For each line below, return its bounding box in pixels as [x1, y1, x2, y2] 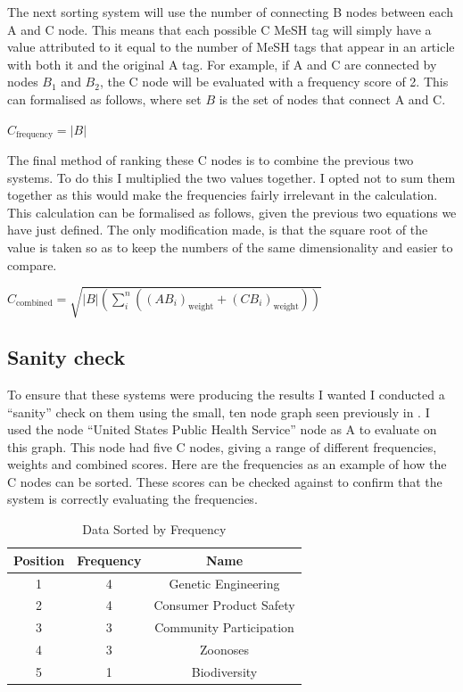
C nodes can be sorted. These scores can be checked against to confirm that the [7, 472, 442, 490]
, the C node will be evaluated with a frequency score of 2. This [99, 72, 449, 91]
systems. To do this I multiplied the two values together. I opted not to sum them [7, 168, 456, 186]
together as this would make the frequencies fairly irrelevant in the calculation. [7, 185, 438, 204]
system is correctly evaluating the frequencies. [7, 490, 258, 508]
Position [13, 550, 65, 569]
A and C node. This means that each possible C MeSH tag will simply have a [7, 20, 432, 38]
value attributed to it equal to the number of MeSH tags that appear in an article [7, 37, 455, 56]
